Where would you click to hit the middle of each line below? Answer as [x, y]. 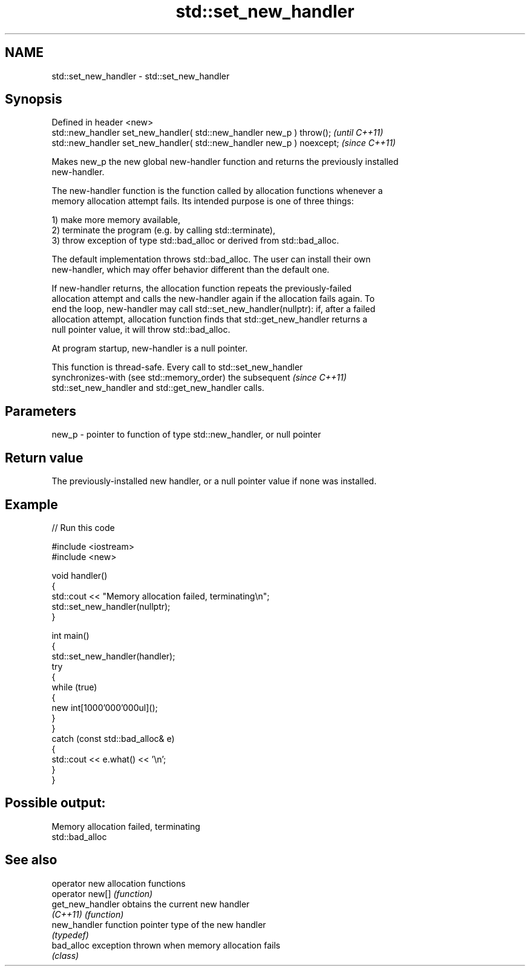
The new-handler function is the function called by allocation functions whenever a [217, 191]
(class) [65, 955]
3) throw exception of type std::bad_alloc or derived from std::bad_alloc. [195, 241]
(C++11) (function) [88, 914]
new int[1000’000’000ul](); [105, 707]
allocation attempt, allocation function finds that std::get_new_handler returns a [210, 319]
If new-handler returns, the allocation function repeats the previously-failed [202, 289]
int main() [70, 635]
